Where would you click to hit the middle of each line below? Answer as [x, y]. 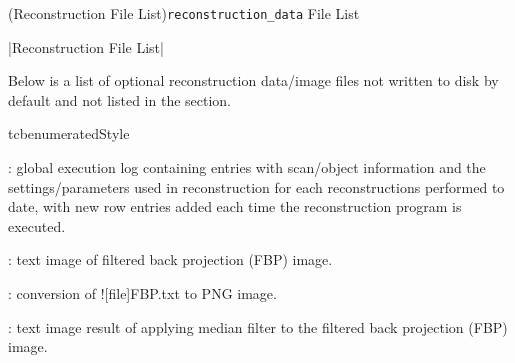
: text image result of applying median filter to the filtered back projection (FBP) [258, 326]
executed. [37, 225]
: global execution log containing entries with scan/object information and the [247, 167]
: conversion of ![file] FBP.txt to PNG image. [142, 293]
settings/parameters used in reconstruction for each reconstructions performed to [256, 186]
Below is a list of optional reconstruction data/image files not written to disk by [253, 80]
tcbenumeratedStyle [69, 133]
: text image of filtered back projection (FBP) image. [170, 259]
